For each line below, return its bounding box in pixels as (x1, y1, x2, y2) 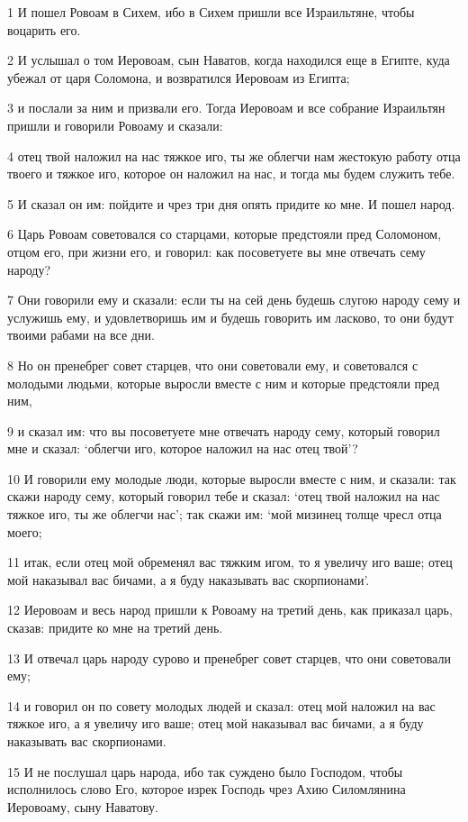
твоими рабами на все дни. (7, 325, 155, 344)
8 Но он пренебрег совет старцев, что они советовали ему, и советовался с (7, 355, 418, 374)
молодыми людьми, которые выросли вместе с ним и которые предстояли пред (7, 373, 440, 392)
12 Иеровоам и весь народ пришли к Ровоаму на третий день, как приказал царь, (7, 600, 453, 619)
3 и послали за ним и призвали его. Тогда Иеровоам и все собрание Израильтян (7, 98, 445, 117)
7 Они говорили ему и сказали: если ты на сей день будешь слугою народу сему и (7, 290, 461, 309)
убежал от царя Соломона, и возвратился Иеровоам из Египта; (7, 68, 350, 87)
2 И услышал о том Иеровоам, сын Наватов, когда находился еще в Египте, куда (7, 50, 450, 69)
